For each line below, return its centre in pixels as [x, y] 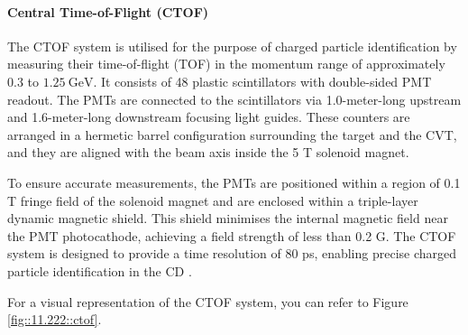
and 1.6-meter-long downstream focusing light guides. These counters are [209, 117]
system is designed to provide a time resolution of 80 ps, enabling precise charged [232, 253]
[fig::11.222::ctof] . [55, 319]
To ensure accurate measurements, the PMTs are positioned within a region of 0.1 [234, 182]
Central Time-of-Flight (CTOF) [108, 11]
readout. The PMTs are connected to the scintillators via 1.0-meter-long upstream [234, 99]
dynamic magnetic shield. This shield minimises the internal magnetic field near [228, 218]
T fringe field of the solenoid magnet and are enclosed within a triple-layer [213, 200]
